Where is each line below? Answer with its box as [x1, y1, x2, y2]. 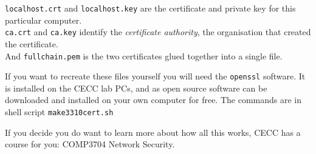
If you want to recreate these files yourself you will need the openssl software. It [5, 70, 306, 82]
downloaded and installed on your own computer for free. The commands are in [5, 93, 302, 106]
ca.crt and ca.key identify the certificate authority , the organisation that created [5, 25, 311, 38]
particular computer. [5, 13, 82, 26]
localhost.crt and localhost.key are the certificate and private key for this [5, 2, 296, 14]
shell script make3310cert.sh [5, 105, 114, 118]
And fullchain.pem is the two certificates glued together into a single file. [5, 49, 283, 62]
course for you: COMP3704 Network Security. [5, 138, 175, 150]
